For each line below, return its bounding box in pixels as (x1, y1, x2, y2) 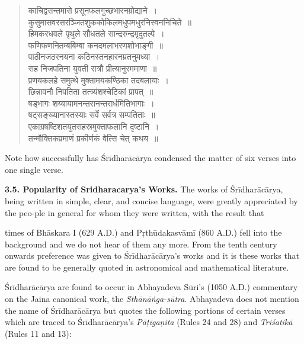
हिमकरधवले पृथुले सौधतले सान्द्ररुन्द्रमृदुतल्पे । (28, 27, 165, 40)
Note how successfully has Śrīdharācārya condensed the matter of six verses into (5, 152, 296, 164)
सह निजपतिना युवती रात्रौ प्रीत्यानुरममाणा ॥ (28, 62, 157, 74)
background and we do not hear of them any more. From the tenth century (5, 237, 277, 250)
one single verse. (5, 163, 63, 175)
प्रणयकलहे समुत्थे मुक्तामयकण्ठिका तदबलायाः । (28, 73, 169, 86)
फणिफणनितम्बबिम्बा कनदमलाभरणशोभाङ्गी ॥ (28, 38, 163, 51)
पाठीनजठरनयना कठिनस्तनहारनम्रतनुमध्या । (28, 50, 160, 63)
